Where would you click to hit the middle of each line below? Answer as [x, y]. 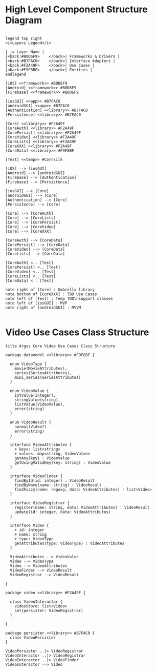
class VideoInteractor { [36, 602]
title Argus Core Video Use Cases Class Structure [60, 346]
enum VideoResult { [31, 422]
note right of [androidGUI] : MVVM [43, 308]
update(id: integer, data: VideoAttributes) [63, 512]
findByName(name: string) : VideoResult [58, 485]
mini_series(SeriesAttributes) [48, 377]
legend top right [24, 38]
